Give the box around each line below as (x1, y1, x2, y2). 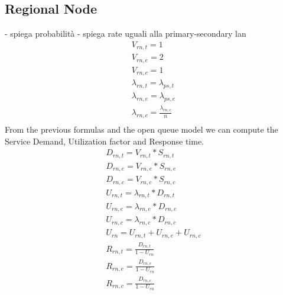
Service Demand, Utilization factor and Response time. (5, 134, 204, 147)
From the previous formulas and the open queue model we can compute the (5, 123, 278, 136)
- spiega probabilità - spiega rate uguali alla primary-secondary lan (5, 27, 246, 40)
